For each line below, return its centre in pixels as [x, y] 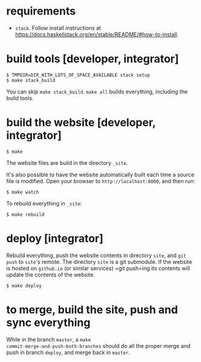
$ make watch [23, 192]
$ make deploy [24, 286]
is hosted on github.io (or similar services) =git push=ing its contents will [98, 268]
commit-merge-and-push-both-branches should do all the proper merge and [98, 346]
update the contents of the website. [51, 275]
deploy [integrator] [55, 238]
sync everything [48, 322]
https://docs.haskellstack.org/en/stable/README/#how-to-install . [97, 34]
